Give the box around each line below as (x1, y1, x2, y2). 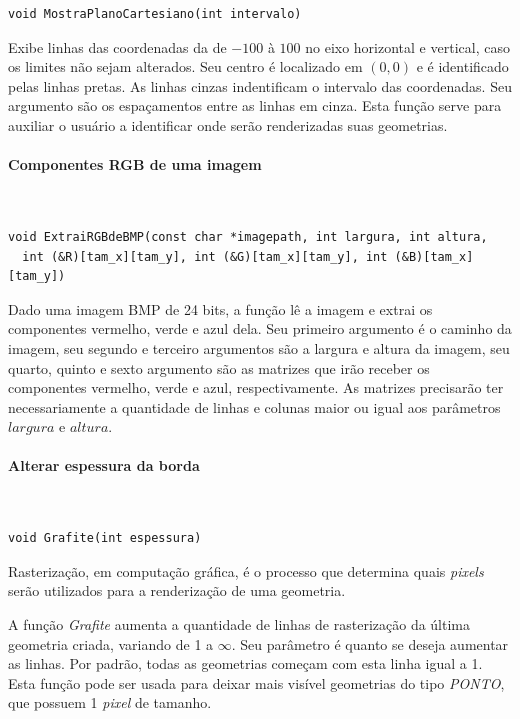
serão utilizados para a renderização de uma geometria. (8, 580, 346, 601)
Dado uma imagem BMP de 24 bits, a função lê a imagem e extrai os (8, 298, 433, 319)
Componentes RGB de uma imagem (8, 154, 262, 175)
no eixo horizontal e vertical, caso (305, 36, 510, 57)
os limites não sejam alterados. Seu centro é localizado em (8, 56, 363, 77)
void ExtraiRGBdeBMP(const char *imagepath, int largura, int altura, (8, 229, 488, 244)
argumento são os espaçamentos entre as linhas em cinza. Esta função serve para (8, 95, 502, 116)
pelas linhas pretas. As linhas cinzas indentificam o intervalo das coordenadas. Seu (8, 75, 512, 96)
